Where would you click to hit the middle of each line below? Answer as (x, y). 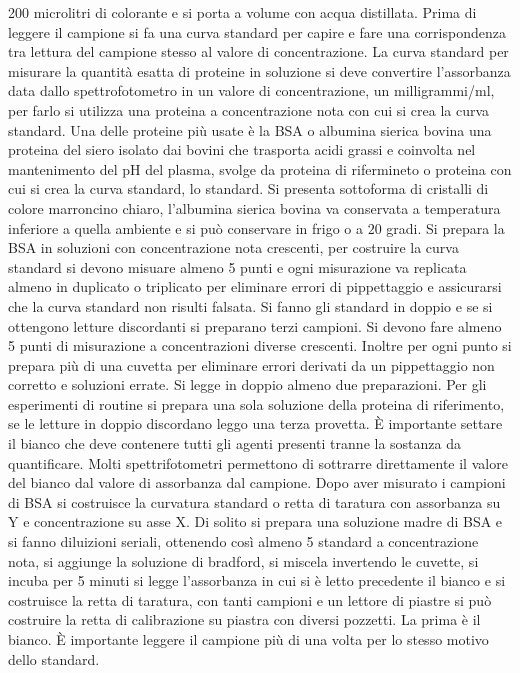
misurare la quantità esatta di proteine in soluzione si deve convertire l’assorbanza (259, 70)
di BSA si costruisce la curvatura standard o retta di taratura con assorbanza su (254, 501)
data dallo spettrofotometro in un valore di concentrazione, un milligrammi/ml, (251, 90)
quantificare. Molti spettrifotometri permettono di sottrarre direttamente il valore (258, 462)
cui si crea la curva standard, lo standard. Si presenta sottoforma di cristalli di (248, 188)
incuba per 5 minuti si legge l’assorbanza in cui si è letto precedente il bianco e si (257, 580)
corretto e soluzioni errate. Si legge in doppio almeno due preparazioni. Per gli (247, 384)
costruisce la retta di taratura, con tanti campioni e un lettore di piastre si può (250, 599)
